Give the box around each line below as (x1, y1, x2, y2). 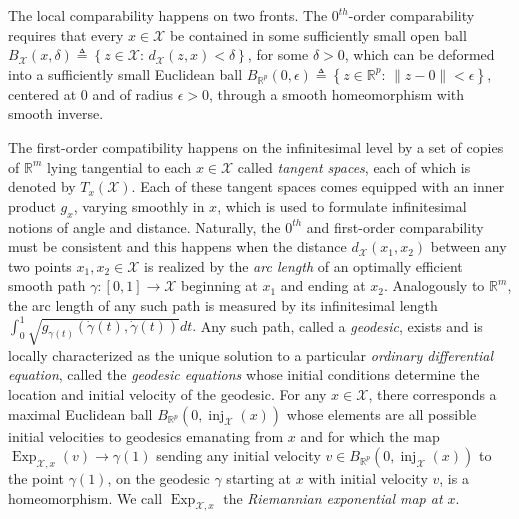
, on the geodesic (107, 467, 210, 488)
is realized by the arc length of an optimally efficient (144, 255, 463, 276)
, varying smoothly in (73, 195, 205, 216)
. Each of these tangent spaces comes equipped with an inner (131, 176, 505, 197)
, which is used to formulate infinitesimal (217, 195, 467, 216)
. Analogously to (383, 275, 485, 296)
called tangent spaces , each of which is (237, 156, 471, 177)
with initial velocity (308, 467, 428, 488)
